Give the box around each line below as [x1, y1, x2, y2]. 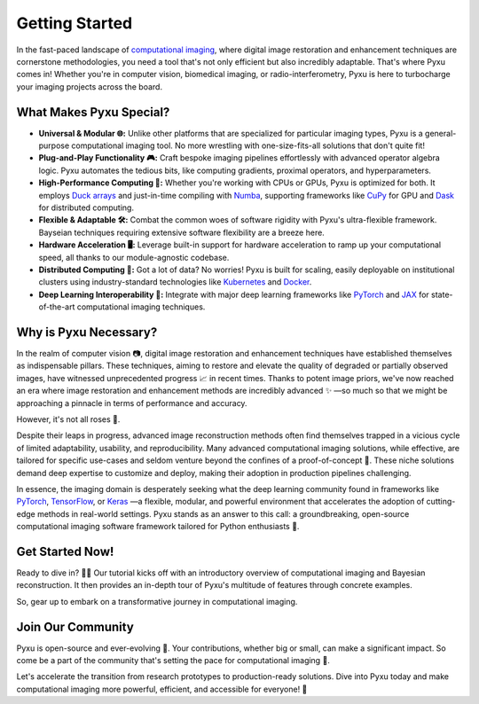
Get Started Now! [16, 544, 114, 559]
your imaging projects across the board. [16, 81, 163, 92]
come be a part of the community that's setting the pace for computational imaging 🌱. [16, 655, 330, 666]
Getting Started [16, 13, 133, 33]
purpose [38, 140, 70, 151]
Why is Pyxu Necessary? [16, 325, 158, 340]
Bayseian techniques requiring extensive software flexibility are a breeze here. [38, 227, 326, 238]
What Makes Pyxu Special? [16, 105, 170, 120]
